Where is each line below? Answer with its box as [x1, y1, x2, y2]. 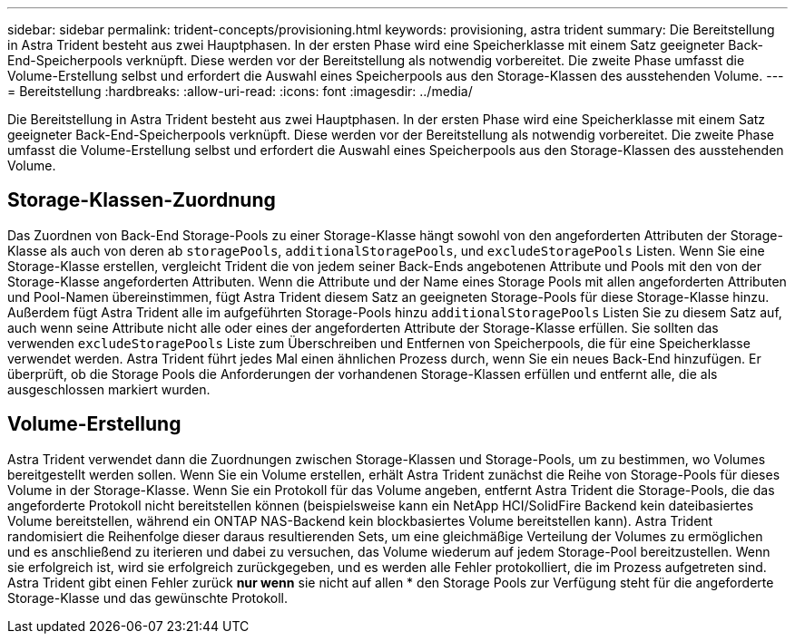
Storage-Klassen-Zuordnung [7, 189, 276, 212]
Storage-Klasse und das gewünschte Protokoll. [7, 589, 288, 606]
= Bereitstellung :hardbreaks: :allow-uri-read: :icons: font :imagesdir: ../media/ [7, 83, 473, 99]
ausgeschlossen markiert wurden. [7, 381, 211, 397]
